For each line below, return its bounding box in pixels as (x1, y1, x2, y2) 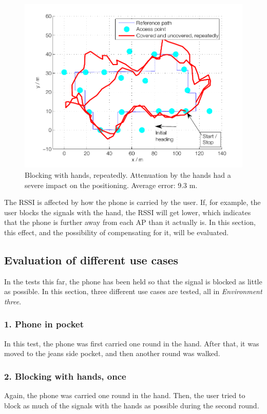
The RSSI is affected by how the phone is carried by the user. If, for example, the (4, 197, 261, 208)
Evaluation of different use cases (4, 252, 179, 267)
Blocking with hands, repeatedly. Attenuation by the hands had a (25, 169, 231, 180)
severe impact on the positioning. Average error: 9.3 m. (25, 179, 198, 190)
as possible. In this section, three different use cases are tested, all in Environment (4, 286, 262, 297)
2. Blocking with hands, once (4, 369, 126, 382)
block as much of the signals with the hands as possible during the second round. (4, 400, 259, 410)
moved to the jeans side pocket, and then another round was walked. (4, 348, 220, 359)
